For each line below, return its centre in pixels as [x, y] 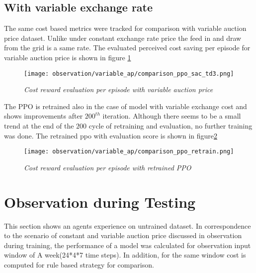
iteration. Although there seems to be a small [172, 116]
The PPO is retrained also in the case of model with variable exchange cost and [126, 106]
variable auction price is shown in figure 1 [68, 57]
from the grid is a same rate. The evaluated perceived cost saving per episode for [127, 48]
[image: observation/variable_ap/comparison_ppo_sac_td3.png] [129, 73]
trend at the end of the [39, 126]
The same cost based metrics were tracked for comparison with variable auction [125, 28]
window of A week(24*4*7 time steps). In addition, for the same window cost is [125, 255]
